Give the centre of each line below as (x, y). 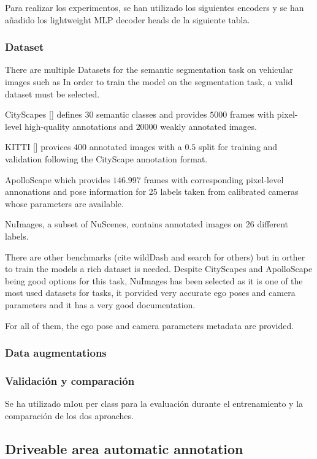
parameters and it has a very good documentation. (100, 304)
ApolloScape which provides (58, 179)
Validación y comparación (70, 380)
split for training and (238, 147)
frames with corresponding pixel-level (214, 179)
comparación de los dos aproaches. (69, 415)
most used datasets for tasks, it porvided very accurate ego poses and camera (150, 293)
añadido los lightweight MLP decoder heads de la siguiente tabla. (128, 19)
